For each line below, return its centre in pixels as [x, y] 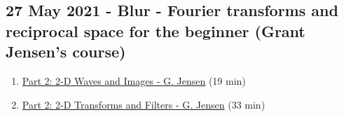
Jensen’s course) [66, 51]
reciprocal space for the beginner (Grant [156, 30]
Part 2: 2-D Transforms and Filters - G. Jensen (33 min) [144, 104]
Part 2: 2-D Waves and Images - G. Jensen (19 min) [134, 80]
